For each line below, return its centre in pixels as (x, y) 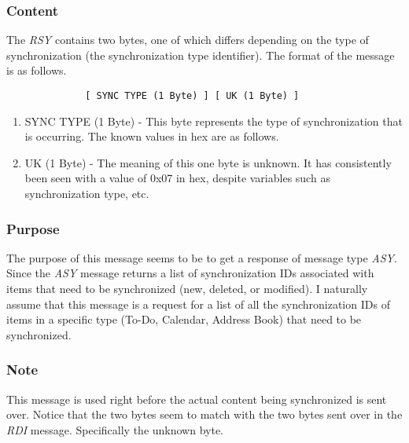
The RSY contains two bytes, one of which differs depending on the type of (188, 40)
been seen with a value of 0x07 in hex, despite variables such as (177, 178)
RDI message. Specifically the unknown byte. (115, 429)
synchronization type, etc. (87, 194)
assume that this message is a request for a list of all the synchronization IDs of (198, 304)
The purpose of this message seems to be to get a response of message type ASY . (202, 257)
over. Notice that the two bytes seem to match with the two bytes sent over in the (204, 414)
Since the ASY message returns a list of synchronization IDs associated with (190, 273)
